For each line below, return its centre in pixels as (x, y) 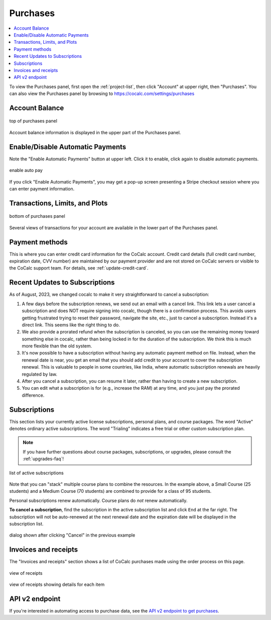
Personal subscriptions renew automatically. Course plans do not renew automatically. (98, 500)
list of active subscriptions (36, 473)
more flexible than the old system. (57, 346)
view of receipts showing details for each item (57, 585)
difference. (33, 395)
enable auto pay (26, 170)
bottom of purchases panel (37, 216)
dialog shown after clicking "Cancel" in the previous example (72, 535)
